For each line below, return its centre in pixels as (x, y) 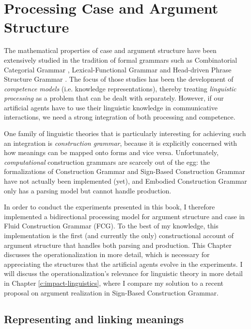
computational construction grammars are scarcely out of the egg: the (107, 162)
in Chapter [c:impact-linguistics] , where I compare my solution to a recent (114, 283)
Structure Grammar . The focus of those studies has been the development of (119, 79)
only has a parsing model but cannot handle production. (88, 190)
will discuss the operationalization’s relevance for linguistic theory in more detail (123, 273)
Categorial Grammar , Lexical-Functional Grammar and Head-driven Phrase (118, 69)
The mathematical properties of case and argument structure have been (110, 50)
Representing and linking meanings (94, 319)
